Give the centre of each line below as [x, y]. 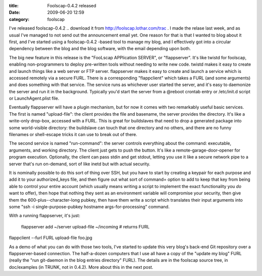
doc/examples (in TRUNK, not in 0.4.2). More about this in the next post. [81, 267]
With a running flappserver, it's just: [44, 216]
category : [19, 19]
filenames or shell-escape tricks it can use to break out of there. [73, 135]
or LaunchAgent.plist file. [34, 98]
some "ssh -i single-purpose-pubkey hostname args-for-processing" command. [89, 207]
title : [14, 6]
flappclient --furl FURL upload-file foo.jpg [50, 238]
